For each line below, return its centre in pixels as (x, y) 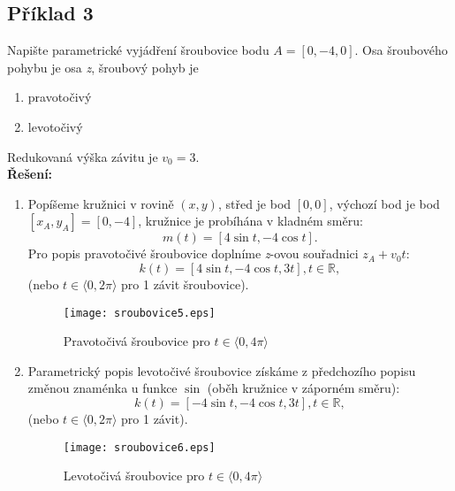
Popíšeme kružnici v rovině (101, 203)
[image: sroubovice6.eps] (139, 447)
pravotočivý (60, 97)
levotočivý (55, 126)
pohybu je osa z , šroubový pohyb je (103, 67)
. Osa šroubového (401, 50)
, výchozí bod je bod (384, 203)
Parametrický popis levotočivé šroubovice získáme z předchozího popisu (222, 370)
